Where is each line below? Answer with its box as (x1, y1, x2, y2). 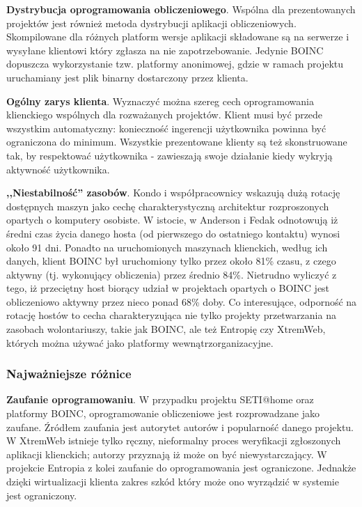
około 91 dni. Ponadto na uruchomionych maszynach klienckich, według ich (6, 240, 328, 254)
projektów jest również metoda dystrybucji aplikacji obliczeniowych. (6, 15, 297, 30)
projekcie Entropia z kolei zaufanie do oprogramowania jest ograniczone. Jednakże (6, 460, 356, 475)
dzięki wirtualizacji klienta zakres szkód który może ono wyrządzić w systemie (6, 474, 339, 489)
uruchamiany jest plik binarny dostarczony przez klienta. (6, 70, 249, 84)
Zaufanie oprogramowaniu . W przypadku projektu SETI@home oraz (6, 392, 314, 407)
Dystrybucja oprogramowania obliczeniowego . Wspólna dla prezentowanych (6, 2, 356, 16)
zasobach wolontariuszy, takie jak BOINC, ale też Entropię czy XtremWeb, (6, 322, 326, 336)
